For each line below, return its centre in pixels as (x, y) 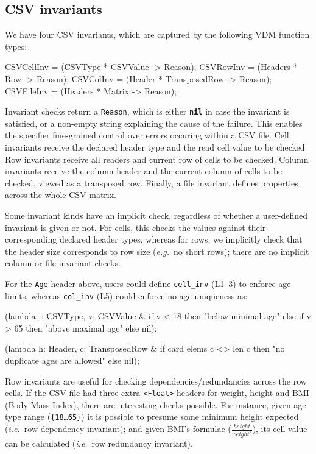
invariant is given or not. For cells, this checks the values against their (135, 227)
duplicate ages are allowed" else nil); (72, 360)
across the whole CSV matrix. (61, 195)
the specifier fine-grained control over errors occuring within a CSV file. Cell (147, 135)
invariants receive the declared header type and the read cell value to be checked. (156, 147)
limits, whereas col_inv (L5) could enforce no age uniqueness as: (126, 295)
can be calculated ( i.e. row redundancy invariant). (99, 443)
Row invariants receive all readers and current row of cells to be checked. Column (157, 159)
